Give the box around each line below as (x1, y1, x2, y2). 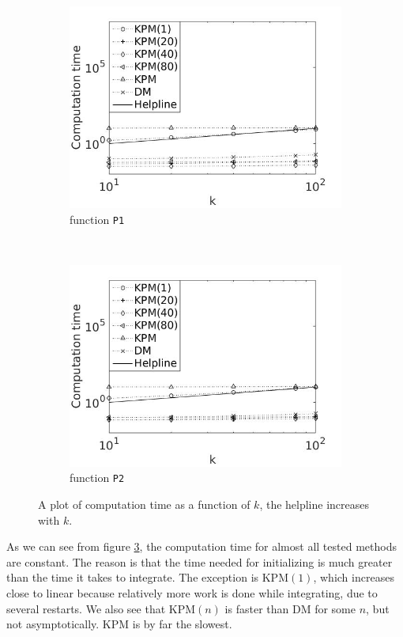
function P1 (70, 210, 125, 227)
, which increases (313, 569, 394, 586)
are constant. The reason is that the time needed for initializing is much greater (6, 553, 393, 570)
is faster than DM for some (224, 600, 356, 616)
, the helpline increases (259, 496, 370, 513)
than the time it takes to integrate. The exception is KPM (6, 569, 288, 586)
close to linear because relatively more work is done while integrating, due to (6, 585, 378, 601)
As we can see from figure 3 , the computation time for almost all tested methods (6, 538, 397, 555)
